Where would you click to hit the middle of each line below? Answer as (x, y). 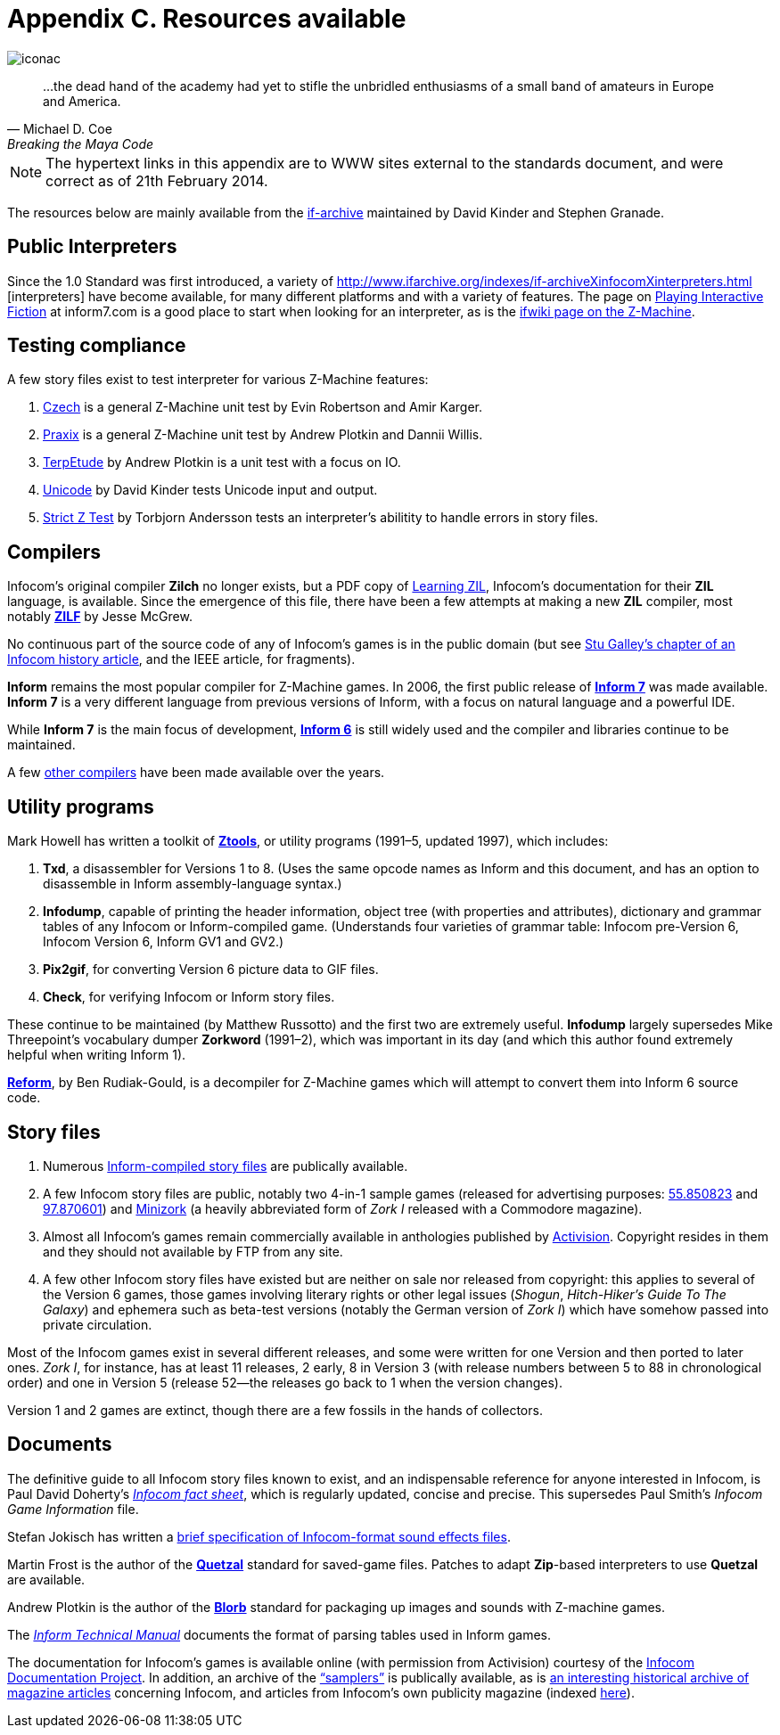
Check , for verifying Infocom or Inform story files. (189, 997)
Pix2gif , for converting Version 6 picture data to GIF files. (211, 970)
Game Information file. (73, 1509)
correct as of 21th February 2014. (157, 180)
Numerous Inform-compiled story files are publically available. (226, 1166)
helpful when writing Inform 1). (97, 1055)
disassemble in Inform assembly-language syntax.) (193, 884)
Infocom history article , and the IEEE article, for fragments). (181, 659)
